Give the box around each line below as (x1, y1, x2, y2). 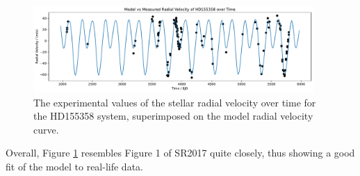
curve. (33, 122, 59, 136)
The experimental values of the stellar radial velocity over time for (33, 95, 316, 109)
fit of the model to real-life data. (6, 159, 143, 174)
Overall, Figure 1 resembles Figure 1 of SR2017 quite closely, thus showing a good (6, 145, 355, 160)
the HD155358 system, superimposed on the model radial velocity (33, 109, 313, 123)
